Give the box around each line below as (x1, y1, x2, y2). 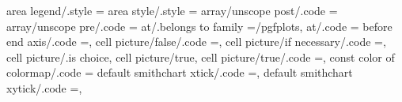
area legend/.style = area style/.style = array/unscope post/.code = (6, 2, 338, 18)
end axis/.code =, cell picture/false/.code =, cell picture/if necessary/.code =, (6, 33, 386, 50)
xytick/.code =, (6, 79, 82, 96)
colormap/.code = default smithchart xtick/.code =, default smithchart (6, 64, 353, 81)
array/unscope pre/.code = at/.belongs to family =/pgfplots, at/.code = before (6, 17, 393, 34)
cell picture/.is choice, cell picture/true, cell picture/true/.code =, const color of (6, 48, 395, 65)
